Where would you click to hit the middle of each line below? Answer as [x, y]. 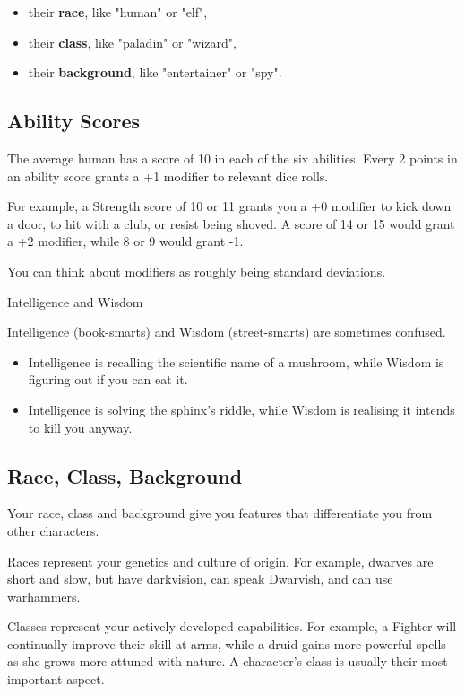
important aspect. [56, 679]
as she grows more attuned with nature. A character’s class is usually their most [228, 661]
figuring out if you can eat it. [108, 379]
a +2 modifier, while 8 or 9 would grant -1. [125, 241]
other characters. [53, 530]
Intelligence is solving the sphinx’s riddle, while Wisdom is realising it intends [241, 409]
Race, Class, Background [125, 475]
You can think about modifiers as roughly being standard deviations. [197, 271]
